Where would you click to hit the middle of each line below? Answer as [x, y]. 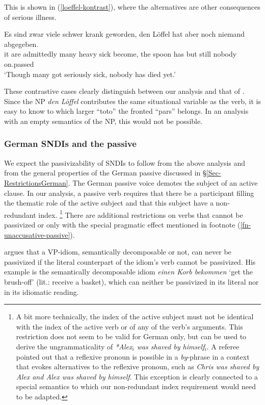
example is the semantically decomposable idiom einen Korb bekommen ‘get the [128, 272]
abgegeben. [21, 44]
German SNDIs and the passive [70, 144]
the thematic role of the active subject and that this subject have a [109, 203]
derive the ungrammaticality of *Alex [74, 346]
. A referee [223, 346]
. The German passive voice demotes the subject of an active [163, 182]
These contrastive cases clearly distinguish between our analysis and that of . [124, 91]
